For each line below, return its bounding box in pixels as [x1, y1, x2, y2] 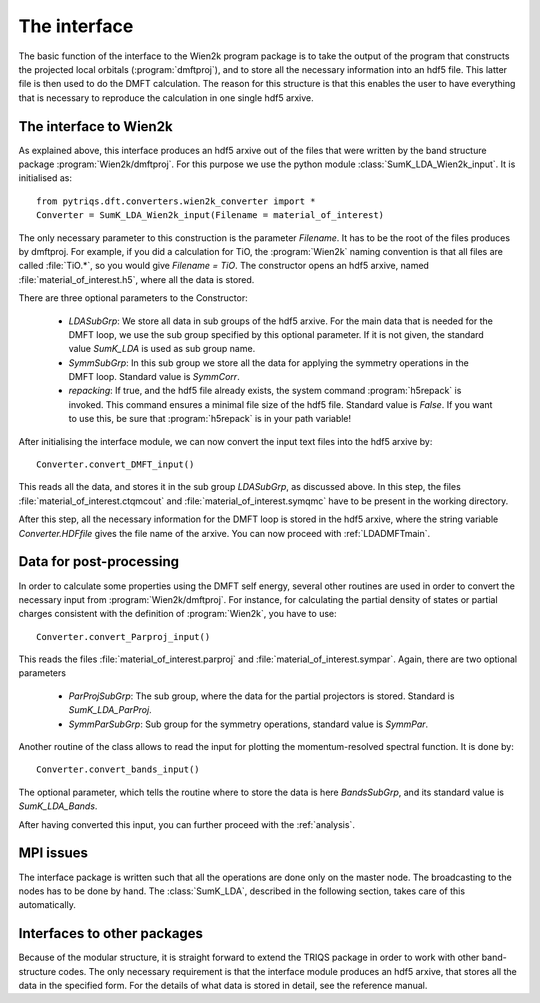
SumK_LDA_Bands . [18, 800, 98, 812]
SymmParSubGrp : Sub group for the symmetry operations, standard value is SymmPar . [68, 718, 429, 730]
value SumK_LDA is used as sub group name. [68, 343, 256, 355]
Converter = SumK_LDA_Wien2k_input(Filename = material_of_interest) [36, 210, 385, 221]
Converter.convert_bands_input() [36, 764, 200, 775]
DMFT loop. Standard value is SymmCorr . [68, 371, 240, 383]
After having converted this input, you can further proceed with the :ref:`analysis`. [18, 818, 355, 830]
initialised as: [18, 172, 73, 184]
